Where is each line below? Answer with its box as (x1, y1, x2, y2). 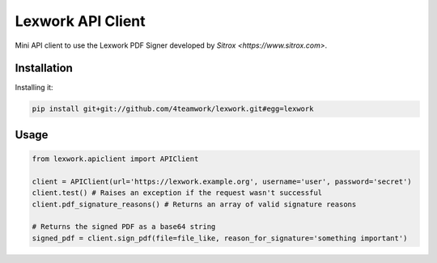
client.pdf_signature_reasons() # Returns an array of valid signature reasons (32, 199, 357, 209)
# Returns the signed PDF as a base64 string (32, 223, 216, 231)
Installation (15, 62, 73, 75)
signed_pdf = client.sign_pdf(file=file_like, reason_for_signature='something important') (32, 233, 408, 243)
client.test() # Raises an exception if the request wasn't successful (32, 189, 323, 197)
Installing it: (15, 83, 53, 92)
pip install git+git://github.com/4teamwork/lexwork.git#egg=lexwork (32, 104, 314, 113)
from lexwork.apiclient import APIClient (32, 155, 199, 163)
